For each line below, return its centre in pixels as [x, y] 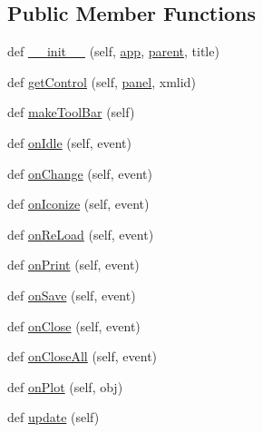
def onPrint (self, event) [73, 265]
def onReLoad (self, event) [81, 234]
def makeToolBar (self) [71, 112]
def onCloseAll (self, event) [83, 356]
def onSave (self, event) [72, 295]
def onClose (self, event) [74, 325]
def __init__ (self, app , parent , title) [113, 51]
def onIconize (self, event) [78, 204]
